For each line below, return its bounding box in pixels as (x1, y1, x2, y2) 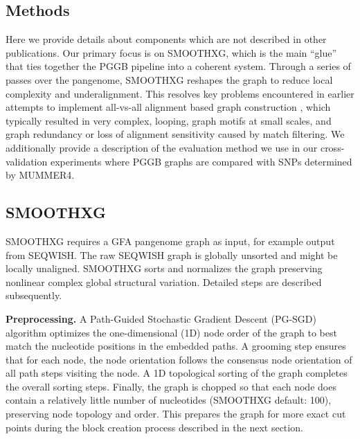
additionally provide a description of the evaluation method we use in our (6, 140, 318, 154)
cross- (320, 140, 345, 154)
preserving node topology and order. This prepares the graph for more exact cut (6, 406, 346, 421)
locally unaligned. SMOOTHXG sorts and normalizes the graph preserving (6, 261, 323, 276)
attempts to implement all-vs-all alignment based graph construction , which (6, 100, 331, 114)
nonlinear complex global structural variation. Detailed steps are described (6, 274, 322, 289)
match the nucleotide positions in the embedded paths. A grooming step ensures (6, 339, 346, 353)
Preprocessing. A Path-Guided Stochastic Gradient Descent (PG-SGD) (6, 311, 316, 325)
